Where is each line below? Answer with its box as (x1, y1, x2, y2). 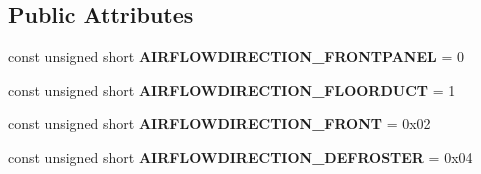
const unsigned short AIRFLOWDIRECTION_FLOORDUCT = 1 (8, 79, 456, 100)
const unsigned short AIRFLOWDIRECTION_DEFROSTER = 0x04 (8, 146, 473, 167)
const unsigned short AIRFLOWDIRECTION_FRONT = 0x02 (8, 113, 431, 134)
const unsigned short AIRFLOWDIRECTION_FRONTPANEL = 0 (8, 46, 464, 67)
